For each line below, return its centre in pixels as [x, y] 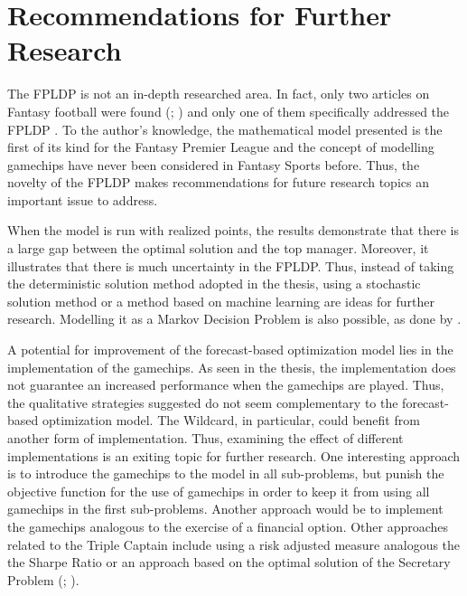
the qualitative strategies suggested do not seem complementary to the [203, 402]
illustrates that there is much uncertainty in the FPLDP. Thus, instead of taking [231, 265]
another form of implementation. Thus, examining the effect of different [205, 438]
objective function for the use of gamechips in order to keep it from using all [219, 491]
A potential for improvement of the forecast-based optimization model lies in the [230, 350]
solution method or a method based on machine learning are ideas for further [221, 301]
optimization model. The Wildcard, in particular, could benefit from [231, 420]
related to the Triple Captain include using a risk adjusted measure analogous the [234, 544]
